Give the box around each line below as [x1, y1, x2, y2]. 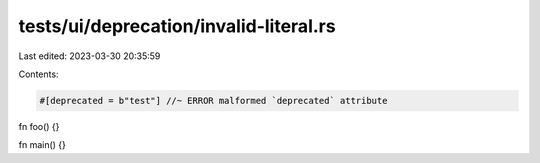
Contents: [18, 68, 59, 80]
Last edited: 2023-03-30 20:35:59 [18, 50, 161, 62]
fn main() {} [18, 139, 67, 151]
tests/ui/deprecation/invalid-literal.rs [18, 15, 336, 37]
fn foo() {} [18, 120, 60, 132]
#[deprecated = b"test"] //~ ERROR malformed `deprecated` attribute [39, 95, 388, 106]
